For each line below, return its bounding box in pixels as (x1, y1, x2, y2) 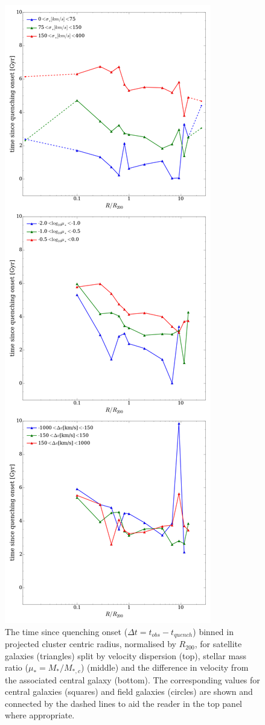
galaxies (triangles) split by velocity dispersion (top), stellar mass (5, 649, 247, 662)
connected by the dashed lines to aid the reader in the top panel (5, 697, 243, 709)
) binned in (193, 625, 234, 637)
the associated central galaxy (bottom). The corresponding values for (5, 673, 260, 686)
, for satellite (194, 637, 242, 650)
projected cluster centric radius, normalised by (5, 637, 176, 650)
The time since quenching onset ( (5, 625, 128, 637)
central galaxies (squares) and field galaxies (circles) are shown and (5, 685, 253, 698)
